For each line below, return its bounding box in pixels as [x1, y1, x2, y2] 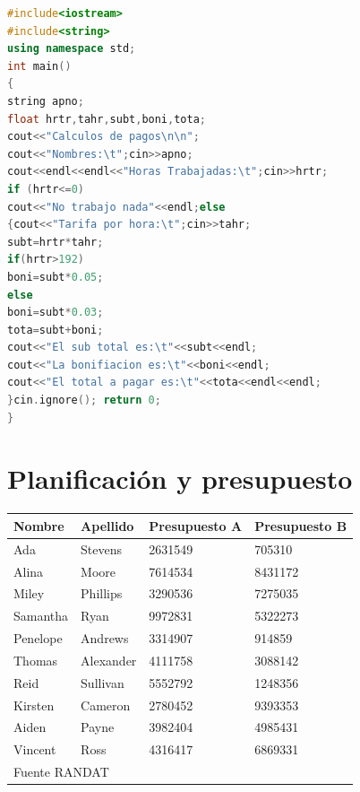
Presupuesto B [254, 516, 347, 535]
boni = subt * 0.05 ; [7, 270, 104, 283]
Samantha [13, 606, 69, 625]
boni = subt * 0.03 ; [7, 306, 104, 319]
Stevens [81, 539, 123, 558]
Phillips [81, 584, 123, 603]
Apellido [81, 516, 134, 535]
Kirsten [13, 695, 55, 714]
